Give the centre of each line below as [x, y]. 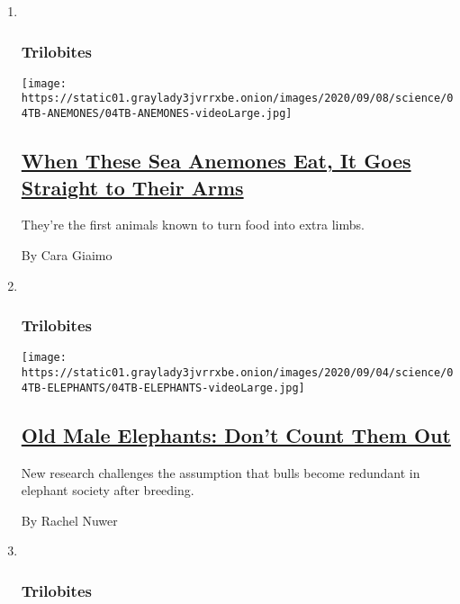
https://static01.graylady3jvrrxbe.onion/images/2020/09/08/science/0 [237, 99]
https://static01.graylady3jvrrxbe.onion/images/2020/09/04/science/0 [237, 373]
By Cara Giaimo [67, 254]
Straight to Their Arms [132, 187]
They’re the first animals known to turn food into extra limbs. [193, 225]
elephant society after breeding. [108, 490]
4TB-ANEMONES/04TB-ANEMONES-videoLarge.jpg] [157, 114]
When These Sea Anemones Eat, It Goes [216, 161]
